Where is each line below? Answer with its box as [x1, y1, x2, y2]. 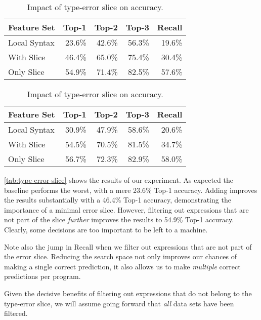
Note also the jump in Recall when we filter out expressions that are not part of [4, 241, 252, 252]
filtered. [4, 308, 28, 318]
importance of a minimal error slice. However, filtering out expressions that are [4, 204, 249, 215]
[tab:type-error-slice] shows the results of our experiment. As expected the [4, 175, 233, 185]
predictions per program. [4, 271, 81, 282]
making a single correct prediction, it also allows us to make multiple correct [4, 261, 241, 271]
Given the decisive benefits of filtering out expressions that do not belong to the [4, 288, 252, 298]
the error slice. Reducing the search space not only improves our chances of [4, 251, 237, 262]
